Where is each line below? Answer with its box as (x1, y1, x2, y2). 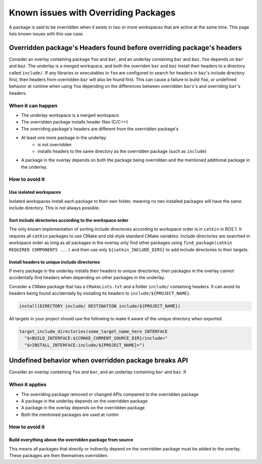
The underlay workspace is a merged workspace (21, 112, 119, 118)
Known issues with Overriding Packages (9, 7, 176, 18)
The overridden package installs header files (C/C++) (21, 119, 128, 125)
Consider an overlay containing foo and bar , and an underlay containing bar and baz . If (9, 369, 186, 375)
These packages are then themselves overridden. (9, 453, 109, 459)
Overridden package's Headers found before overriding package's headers (9, 44, 242, 52)
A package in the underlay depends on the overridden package (21, 398, 148, 404)
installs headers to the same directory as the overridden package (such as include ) (37, 148, 207, 154)
